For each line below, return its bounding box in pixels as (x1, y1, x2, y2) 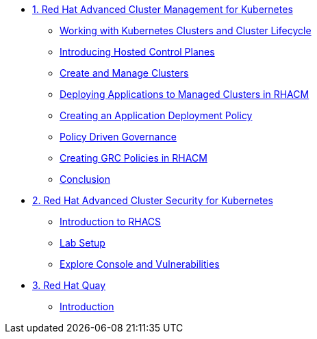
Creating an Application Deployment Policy (60, 110, 253, 121)
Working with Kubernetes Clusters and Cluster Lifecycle (60, 25, 312, 36)
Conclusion (60, 173, 111, 185)
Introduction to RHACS (60, 216, 162, 227)
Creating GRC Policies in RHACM (60, 152, 207, 164)
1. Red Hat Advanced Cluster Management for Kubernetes (32, 3, 293, 15)
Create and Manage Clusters (60, 67, 189, 79)
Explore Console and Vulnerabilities (60, 258, 220, 270)
